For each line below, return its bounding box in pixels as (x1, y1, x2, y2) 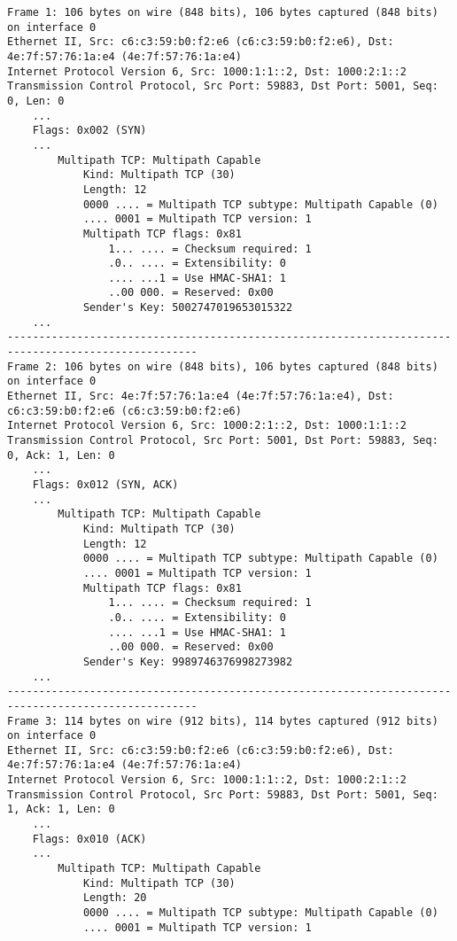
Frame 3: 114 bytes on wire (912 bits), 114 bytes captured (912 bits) (7, 714, 438, 727)
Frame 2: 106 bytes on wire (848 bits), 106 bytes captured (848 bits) (7, 360, 438, 373)
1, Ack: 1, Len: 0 (7, 803, 115, 816)
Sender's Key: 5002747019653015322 (82, 301, 293, 315)
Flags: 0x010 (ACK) (32, 832, 147, 845)
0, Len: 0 (7, 94, 65, 107)
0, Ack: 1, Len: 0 (7, 448, 115, 462)
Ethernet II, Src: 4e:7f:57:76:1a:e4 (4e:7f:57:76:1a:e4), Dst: (7, 390, 394, 403)
